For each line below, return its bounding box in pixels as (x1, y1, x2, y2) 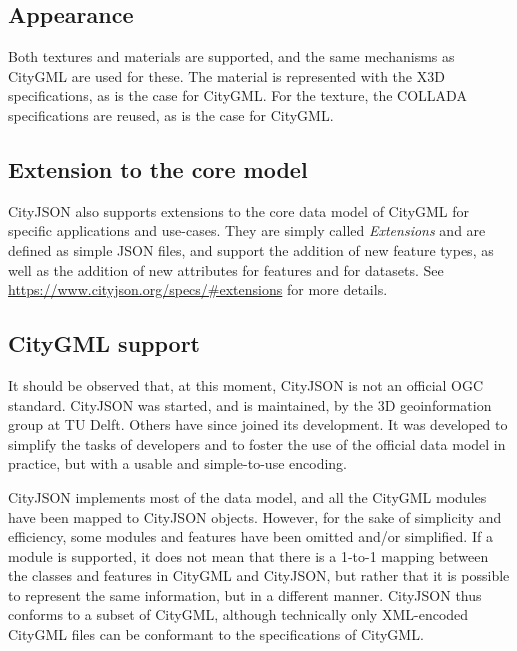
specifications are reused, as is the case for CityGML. (8, 104, 334, 125)
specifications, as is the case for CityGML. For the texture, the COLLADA (8, 85, 467, 106)
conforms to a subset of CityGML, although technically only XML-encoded (8, 604, 469, 625)
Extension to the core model (8, 153, 308, 184)
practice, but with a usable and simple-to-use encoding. (8, 453, 347, 474)
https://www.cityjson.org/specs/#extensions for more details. (8, 279, 388, 300)
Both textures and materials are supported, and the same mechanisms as (8, 46, 455, 67)
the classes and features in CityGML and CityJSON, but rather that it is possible (8, 565, 510, 586)
